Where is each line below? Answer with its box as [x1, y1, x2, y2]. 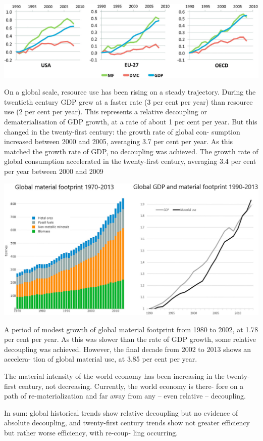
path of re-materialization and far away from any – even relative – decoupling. [4, 390, 246, 401]
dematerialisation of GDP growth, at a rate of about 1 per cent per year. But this [4, 116, 257, 127]
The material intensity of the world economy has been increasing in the [4, 370, 225, 381]
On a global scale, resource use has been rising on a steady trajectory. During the [4, 86, 256, 97]
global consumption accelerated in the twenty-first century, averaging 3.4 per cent [4, 156, 256, 166]
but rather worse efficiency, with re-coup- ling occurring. [4, 427, 178, 437]
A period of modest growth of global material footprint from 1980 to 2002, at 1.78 [4, 324, 258, 334]
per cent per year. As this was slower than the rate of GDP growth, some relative [4, 334, 256, 344]
